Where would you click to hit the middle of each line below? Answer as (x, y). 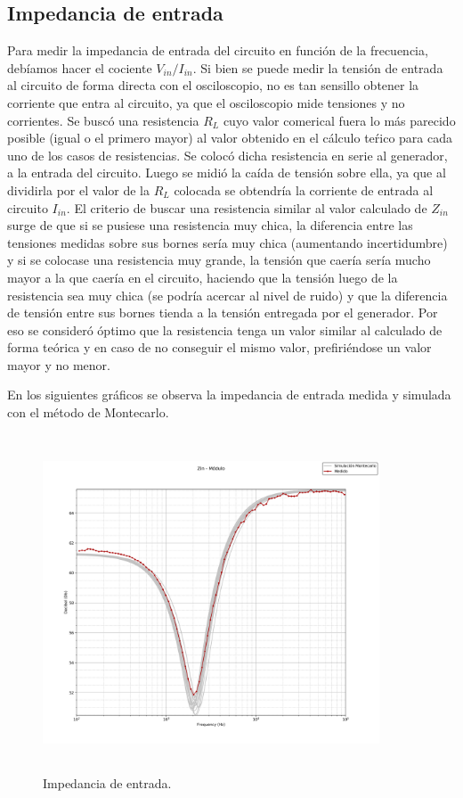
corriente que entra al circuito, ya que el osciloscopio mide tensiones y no (206, 102)
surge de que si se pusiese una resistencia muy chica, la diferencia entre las (210, 225)
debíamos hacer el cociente (80, 67)
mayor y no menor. (59, 364)
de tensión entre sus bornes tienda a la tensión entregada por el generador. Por (223, 313)
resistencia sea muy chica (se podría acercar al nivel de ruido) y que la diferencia (227, 295)
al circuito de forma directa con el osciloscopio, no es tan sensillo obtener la (213, 85)
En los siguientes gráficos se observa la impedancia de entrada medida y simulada (229, 395)
